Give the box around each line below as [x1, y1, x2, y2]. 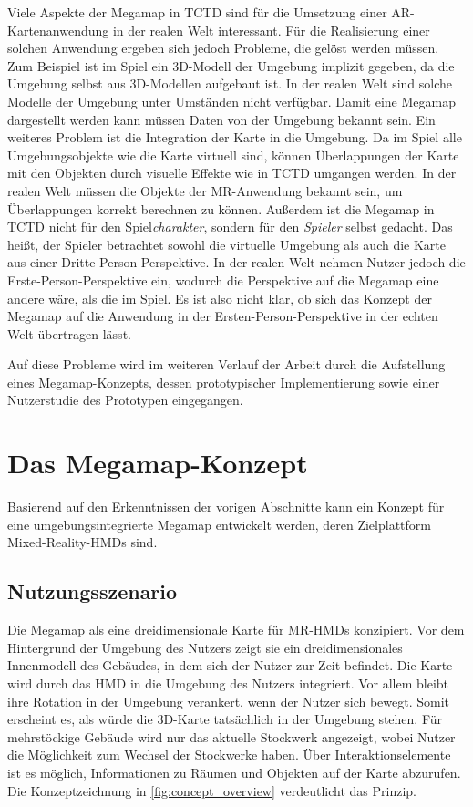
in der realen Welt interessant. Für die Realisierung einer [112, 20, 430, 39]
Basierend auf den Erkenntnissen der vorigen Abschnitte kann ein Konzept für [7, 497, 445, 516]
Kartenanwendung [7, 20, 109, 39]
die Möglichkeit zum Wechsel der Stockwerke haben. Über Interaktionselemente [7, 745, 451, 764]
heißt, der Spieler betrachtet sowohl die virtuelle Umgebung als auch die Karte [7, 234, 447, 253]
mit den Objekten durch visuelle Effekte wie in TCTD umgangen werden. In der [7, 163, 457, 182]
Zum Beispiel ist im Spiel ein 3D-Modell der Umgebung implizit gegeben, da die [7, 56, 455, 75]
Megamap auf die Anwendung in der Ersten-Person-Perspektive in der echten [7, 306, 438, 326]
